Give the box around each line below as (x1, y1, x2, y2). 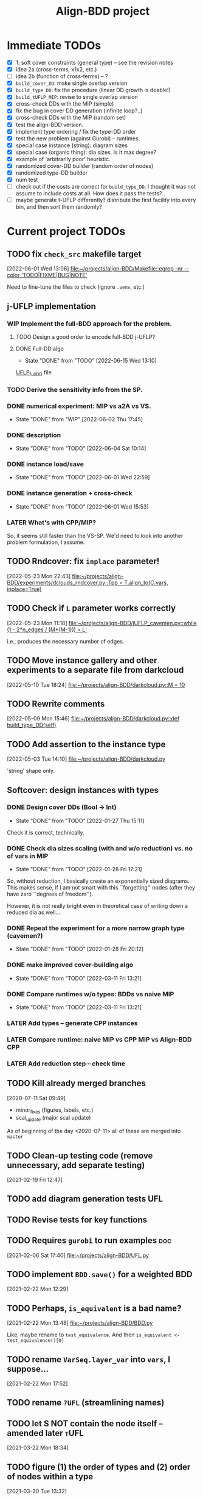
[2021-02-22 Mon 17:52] (7, 1380, 68, 1387)
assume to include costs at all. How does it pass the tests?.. (15, 190, 166, 197)
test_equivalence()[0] (7, 1338, 64, 1344)
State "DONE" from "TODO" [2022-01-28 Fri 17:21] (15, 866, 142, 873)
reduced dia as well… (7, 908, 60, 916)
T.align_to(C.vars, (124, 579, 168, 586)
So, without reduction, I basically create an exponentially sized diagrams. (7, 877, 190, 885)
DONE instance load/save (7, 460, 84, 468)
